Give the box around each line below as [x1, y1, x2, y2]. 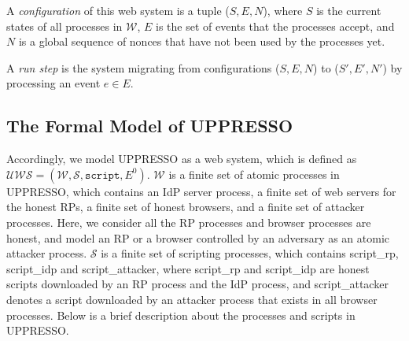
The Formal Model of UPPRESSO [6, 113, 293, 138]
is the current [316, 2, 381, 18]
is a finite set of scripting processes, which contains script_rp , [101, 245, 399, 261]
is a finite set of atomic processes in [168, 165, 340, 182]
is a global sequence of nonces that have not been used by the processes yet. [18, 33, 385, 50]
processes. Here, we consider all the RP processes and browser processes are [6, 213, 371, 230]
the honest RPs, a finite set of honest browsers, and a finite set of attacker [6, 198, 365, 215]
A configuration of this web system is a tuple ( [6, 2, 230, 18]
